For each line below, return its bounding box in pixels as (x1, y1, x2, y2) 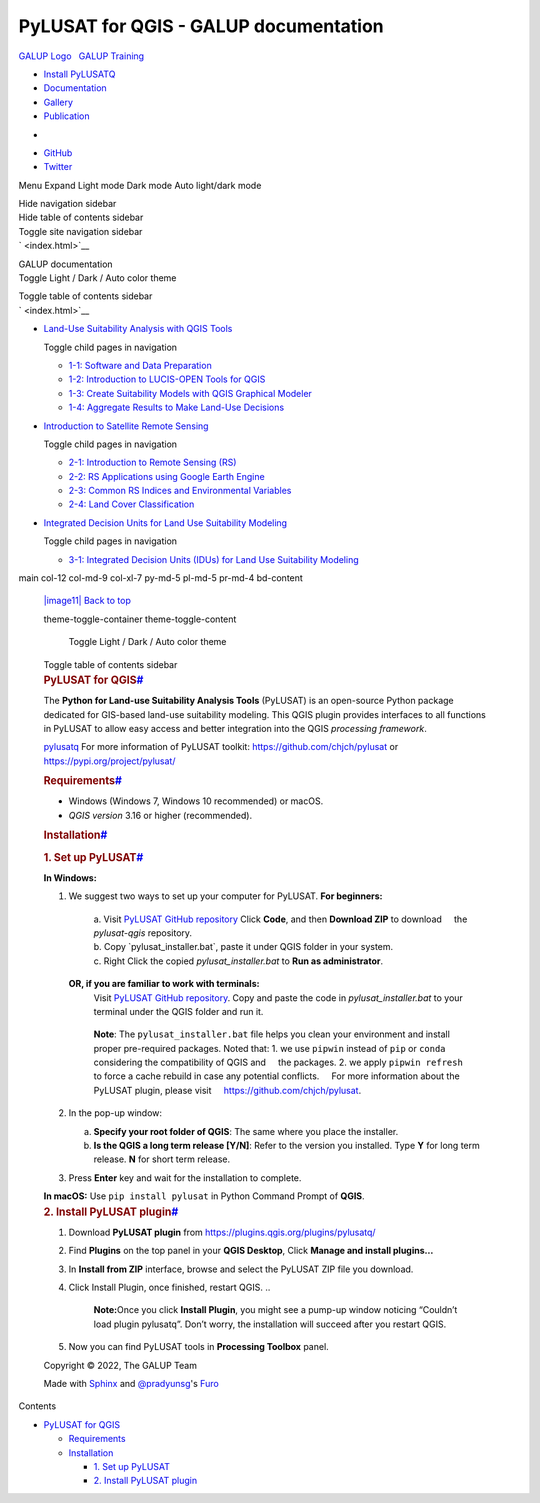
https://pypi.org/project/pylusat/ (43, 755, 176, 767)
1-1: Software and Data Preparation (68, 359, 212, 371)
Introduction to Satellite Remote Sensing (43, 420, 209, 432)
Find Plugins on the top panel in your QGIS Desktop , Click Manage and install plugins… (68, 1245, 434, 1257)
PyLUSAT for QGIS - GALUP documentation (18, 15, 384, 37)
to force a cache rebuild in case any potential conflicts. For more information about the (93, 1070, 460, 1082)
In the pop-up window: (68, 1107, 163, 1119)
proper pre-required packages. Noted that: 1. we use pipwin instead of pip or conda (93, 1042, 446, 1054)
